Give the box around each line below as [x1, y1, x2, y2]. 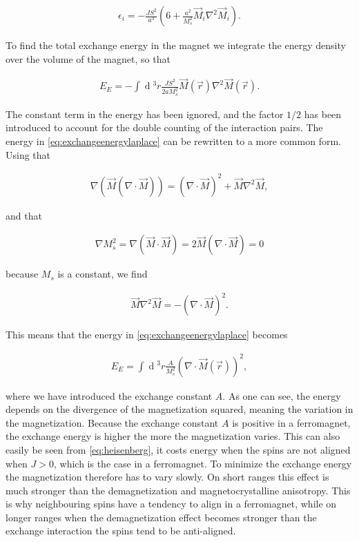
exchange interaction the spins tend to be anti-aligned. [6, 523, 236, 538]
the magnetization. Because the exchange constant [6, 415, 219, 429]
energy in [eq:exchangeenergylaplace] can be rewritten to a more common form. [6, 133, 341, 148]
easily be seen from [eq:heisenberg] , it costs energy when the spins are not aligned [6, 442, 351, 456]
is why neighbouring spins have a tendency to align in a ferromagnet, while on [6, 496, 337, 511]
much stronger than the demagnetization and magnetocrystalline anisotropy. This [6, 483, 351, 497]
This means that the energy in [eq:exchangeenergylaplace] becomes [6, 327, 288, 342]
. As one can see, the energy [222, 388, 341, 403]
